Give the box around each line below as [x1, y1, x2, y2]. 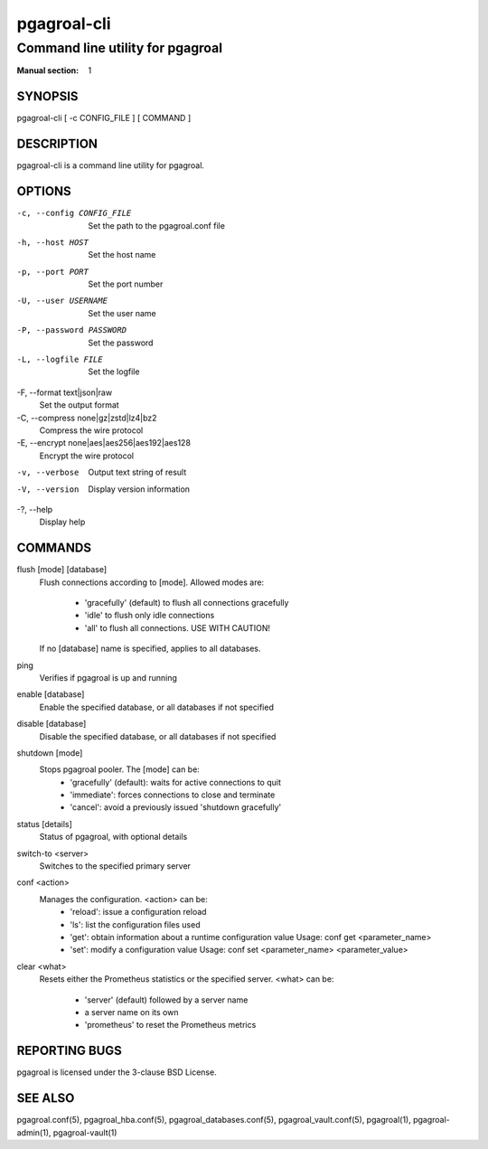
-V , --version [16, 484, 80, 494]
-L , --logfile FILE [16, 354, 103, 365]
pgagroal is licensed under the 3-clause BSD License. [16, 1067, 217, 1078]
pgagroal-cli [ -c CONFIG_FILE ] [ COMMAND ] [16, 113, 192, 124]
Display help [39, 516, 86, 528]
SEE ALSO [16, 1090, 75, 1107]
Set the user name [88, 307, 157, 318]
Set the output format [39, 400, 119, 410]
